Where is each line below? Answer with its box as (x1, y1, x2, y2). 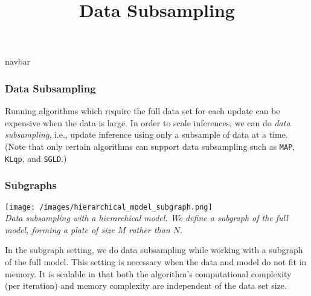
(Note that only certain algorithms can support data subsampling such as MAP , (5, 140, 295, 152)
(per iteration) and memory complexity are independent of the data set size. (5, 279, 287, 292)
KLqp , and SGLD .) (5, 152, 67, 164)
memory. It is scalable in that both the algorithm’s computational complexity (5, 267, 292, 280)
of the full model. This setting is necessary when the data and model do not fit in (5, 255, 307, 268)
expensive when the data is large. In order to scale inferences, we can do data (5, 116, 290, 129)
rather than (129, 223, 170, 236)
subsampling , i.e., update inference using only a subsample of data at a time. (5, 128, 288, 141)
